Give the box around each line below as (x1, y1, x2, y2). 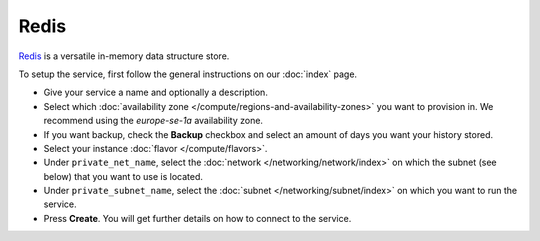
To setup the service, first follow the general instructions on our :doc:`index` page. (18, 68, 358, 80)
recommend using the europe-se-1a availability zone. (43, 115, 264, 127)
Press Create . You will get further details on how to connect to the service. (43, 212, 352, 224)
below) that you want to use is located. (43, 170, 204, 182)
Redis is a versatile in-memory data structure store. (18, 50, 230, 62)
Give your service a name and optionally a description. (43, 86, 269, 99)
